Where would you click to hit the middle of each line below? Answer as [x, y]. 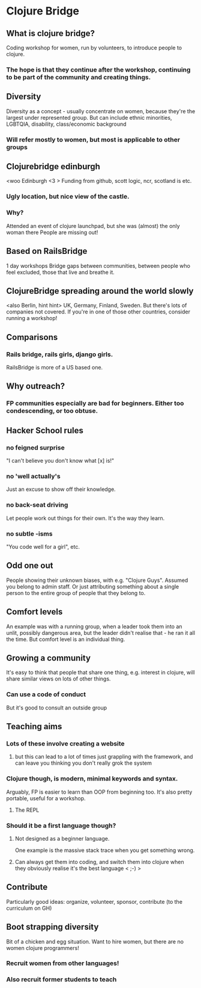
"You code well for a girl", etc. [43, 546]
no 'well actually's [34, 476]
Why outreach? [35, 386]
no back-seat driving [37, 505]
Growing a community [49, 658]
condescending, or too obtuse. [52, 411]
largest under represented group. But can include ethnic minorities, [89, 117]
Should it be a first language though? [61, 826]
